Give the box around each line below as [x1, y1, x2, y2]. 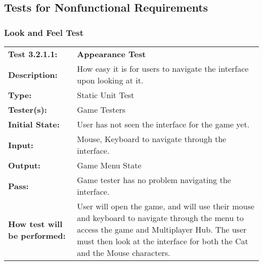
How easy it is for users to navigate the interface [77, 63, 249, 74]
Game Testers [77, 104, 126, 115]
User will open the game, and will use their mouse [77, 200, 254, 212]
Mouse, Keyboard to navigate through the [77, 133, 227, 145]
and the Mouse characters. [77, 247, 170, 258]
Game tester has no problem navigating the [77, 174, 231, 186]
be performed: [8, 229, 66, 241]
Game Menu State [77, 159, 142, 171]
